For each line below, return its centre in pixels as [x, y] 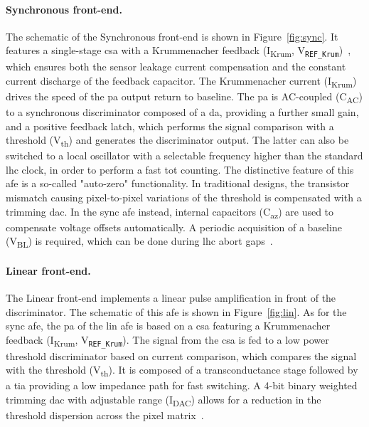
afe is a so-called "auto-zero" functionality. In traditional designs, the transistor [178, 183]
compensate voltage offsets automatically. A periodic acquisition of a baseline [174, 227]
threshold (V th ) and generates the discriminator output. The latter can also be [177, 141]
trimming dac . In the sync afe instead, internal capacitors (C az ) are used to [170, 212]
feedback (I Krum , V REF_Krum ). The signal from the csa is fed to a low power [167, 341]
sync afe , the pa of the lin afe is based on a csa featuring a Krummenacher [168, 326]
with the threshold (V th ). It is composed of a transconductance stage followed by [182, 371]
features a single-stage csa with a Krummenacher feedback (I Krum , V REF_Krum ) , [178, 51]
